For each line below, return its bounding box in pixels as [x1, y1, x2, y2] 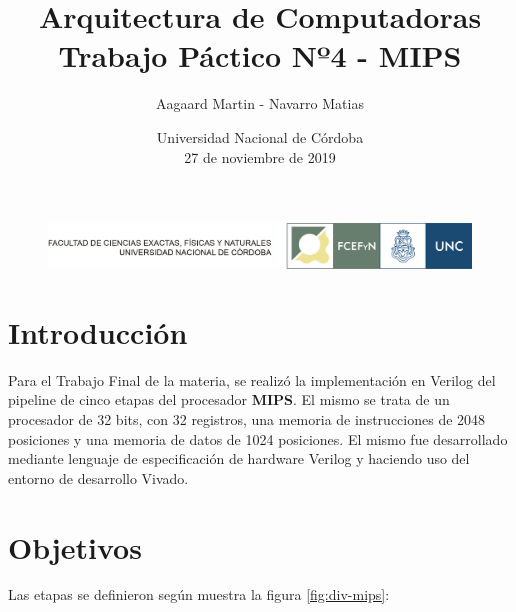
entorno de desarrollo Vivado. [8, 467, 189, 488]
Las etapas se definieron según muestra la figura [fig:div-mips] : [8, 584, 390, 605]
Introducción [8, 311, 188, 352]
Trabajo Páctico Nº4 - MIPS [58, 35, 462, 76]
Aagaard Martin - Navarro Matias [156, 93, 364, 114]
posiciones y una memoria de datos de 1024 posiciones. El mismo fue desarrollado [8, 428, 508, 449]
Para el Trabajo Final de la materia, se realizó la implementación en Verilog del [8, 369, 496, 390]
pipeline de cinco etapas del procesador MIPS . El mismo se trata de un [8, 389, 450, 410]
